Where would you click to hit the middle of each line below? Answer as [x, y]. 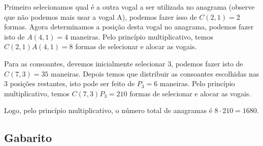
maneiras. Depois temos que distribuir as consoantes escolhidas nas [155, 73]
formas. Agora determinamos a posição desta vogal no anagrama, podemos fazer [129, 27]
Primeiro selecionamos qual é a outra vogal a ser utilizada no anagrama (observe [129, 7]
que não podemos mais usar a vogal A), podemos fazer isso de [101, 16]
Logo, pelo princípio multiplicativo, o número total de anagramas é [108, 110]
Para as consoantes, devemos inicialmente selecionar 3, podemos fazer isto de [124, 63]
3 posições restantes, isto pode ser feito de [70, 83]
